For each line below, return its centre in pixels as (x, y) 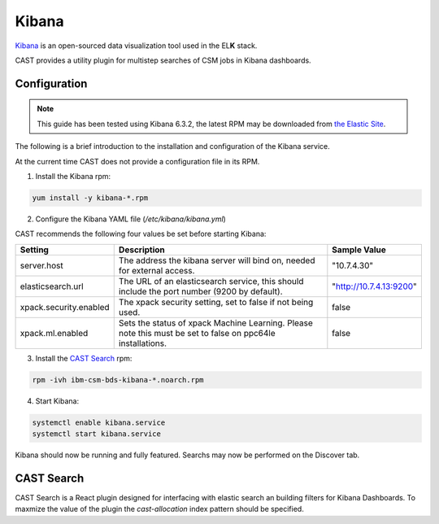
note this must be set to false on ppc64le (197, 333)
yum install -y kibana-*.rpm (90, 198)
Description (142, 250)
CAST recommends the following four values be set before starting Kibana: (141, 234)
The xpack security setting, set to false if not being (216, 302)
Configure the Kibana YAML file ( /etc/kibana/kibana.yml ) (131, 219)
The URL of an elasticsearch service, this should (211, 281)
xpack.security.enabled (65, 307)
